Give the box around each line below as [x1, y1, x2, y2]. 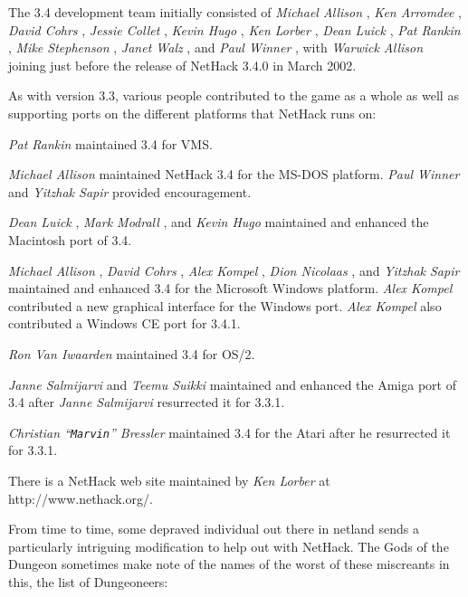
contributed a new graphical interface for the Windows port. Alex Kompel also [8, 296, 442, 315]
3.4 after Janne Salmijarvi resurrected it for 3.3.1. [8, 393, 285, 412]
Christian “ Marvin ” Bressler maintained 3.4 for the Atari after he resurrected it [8, 422, 451, 441]
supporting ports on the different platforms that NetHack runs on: [8, 103, 377, 122]
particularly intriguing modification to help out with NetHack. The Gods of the [8, 536, 449, 555]
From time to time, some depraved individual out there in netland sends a [8, 519, 419, 538]
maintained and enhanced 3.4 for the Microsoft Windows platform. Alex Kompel [8, 279, 453, 298]
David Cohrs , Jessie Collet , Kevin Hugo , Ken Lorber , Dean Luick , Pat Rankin [8, 20, 461, 39]
